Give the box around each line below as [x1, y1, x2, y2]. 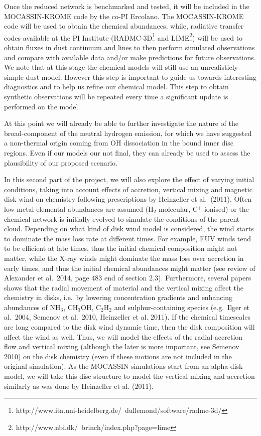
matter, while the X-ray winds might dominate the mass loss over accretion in [4, 252, 244, 263]
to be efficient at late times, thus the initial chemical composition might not [4, 243, 237, 253]
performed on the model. [4, 101, 80, 111]
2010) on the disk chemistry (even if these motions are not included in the [4, 351, 232, 361]
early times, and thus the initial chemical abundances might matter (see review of [4, 262, 255, 273]
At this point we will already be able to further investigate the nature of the [4, 118, 238, 128]
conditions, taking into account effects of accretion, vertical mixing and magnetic [4, 184, 252, 194]
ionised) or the [204, 203, 249, 214]
